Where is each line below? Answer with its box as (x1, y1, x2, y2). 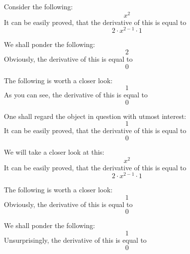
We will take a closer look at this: (4, 146, 105, 157)
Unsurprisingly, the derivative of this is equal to (4, 235, 147, 245)
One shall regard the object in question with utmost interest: (4, 111, 186, 121)
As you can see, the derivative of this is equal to (4, 90, 148, 100)
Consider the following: (4, 1, 73, 11)
